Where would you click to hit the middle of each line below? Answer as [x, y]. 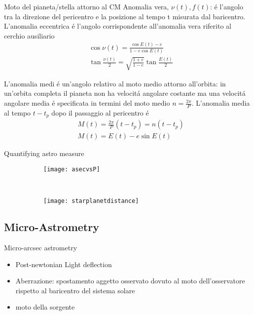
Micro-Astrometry [52, 227]
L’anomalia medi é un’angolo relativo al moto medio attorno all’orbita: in [115, 83]
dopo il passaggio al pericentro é [100, 112]
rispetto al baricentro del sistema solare [75, 290]
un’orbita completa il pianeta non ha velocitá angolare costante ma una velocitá [125, 93]
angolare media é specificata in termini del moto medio [87, 103]
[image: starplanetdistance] [91, 201]
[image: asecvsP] [72, 169]
